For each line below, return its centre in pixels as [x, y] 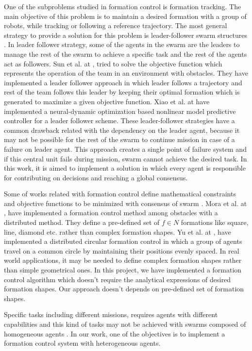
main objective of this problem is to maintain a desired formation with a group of [125, 16]
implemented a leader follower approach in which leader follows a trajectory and [123, 82]
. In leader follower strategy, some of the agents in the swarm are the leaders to [122, 44]
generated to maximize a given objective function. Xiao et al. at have [107, 101]
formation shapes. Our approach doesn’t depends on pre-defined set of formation [124, 289]
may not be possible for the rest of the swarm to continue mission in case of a [119, 139]
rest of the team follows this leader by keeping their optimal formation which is [122, 92]
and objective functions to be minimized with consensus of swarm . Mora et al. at [126, 203]
